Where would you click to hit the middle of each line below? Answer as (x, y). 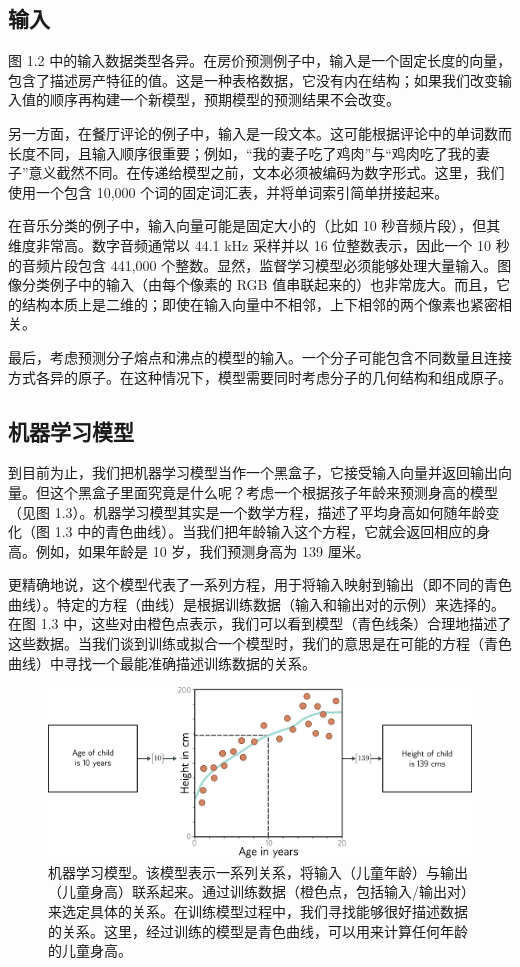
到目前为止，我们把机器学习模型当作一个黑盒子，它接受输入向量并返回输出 (253, 472)
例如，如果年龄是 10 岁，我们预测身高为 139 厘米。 (202, 550)
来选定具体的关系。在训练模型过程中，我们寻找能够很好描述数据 (258, 911)
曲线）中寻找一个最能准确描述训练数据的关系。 (162, 662)
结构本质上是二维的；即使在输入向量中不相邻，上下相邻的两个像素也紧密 (259, 303)
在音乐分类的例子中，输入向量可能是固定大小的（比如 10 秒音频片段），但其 (254, 225)
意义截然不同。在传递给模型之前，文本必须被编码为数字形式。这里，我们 (266, 172)
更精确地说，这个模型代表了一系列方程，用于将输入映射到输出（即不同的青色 (260, 584)
